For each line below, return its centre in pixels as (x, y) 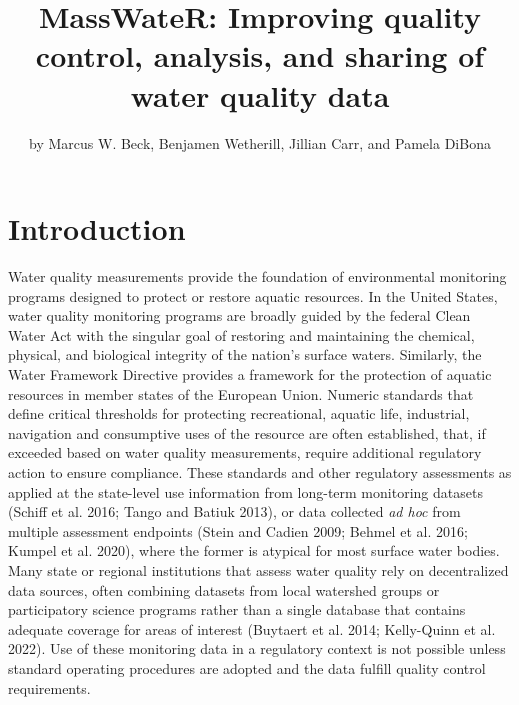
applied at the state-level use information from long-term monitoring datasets (245, 491)
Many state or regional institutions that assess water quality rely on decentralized (258, 569)
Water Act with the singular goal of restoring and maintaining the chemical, (241, 334)
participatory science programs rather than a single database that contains (237, 609)
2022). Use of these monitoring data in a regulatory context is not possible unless (257, 648)
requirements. (49, 687)
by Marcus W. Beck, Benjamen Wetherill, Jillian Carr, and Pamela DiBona (260, 142)
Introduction (97, 228)
